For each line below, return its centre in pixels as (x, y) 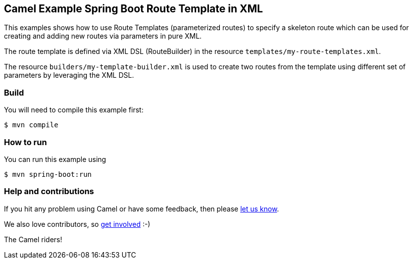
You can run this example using (55, 159)
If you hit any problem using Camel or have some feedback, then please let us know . (142, 209)
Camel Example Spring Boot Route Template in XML (133, 9)
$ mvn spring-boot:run (48, 174)
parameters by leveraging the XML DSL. (69, 75)
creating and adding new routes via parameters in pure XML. (103, 36)
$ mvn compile (31, 125)
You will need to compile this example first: (74, 110)
